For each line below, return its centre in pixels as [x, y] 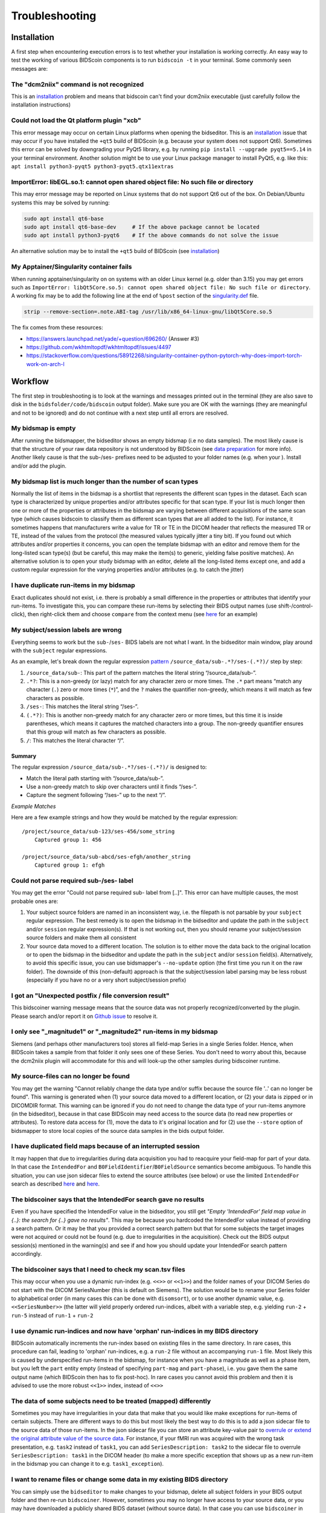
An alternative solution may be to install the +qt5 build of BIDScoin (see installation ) [115, 251]
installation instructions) [41, 105]
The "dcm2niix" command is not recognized [78, 84]
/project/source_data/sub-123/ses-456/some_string [98, 831]
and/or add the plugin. [39, 465]
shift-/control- [296, 606]
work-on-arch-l [45, 364]
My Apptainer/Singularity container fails [72, 267]
